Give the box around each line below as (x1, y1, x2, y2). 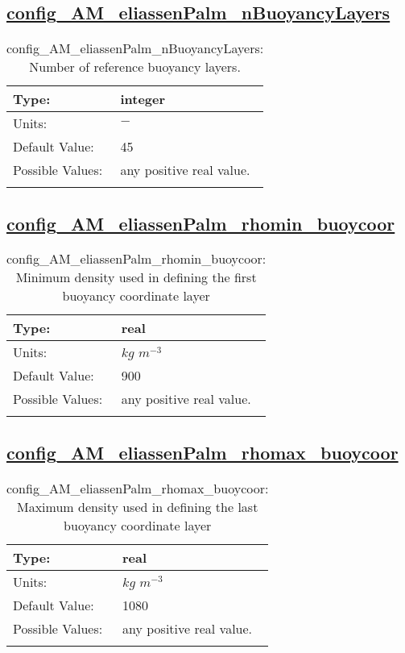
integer (120, 89, 166, 109)
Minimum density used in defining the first (15, 268, 257, 287)
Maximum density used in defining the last (17, 497, 258, 516)
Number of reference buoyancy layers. (29, 57, 241, 77)
